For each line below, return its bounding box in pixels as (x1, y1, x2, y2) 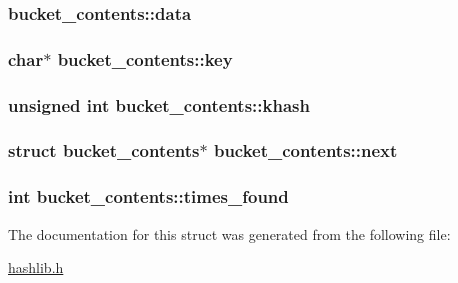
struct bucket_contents (8, 138, 200, 163)
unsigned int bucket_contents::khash (8, 92, 310, 117)
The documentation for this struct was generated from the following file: (8, 223, 451, 244)
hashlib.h (8, 257, 64, 278)
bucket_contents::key (57, 46, 233, 71)
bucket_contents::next (213, 138, 398, 163)
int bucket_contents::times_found (8, 184, 289, 209)
